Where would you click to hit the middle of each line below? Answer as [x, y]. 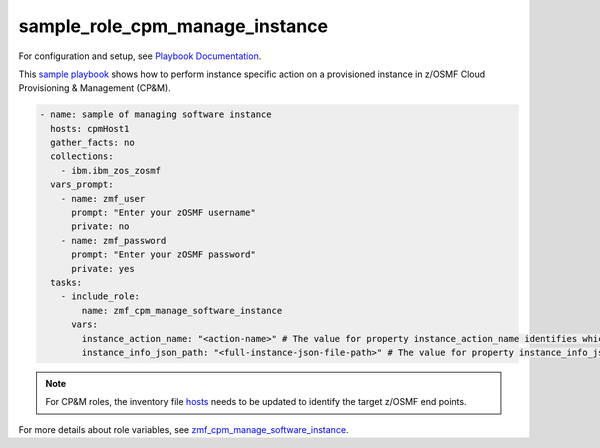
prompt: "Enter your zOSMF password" [164, 254]
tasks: [66, 282]
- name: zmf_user [103, 198]
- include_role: [100, 296]
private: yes [103, 268]
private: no [100, 226]
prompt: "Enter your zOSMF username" [164, 213]
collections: [82, 156]
